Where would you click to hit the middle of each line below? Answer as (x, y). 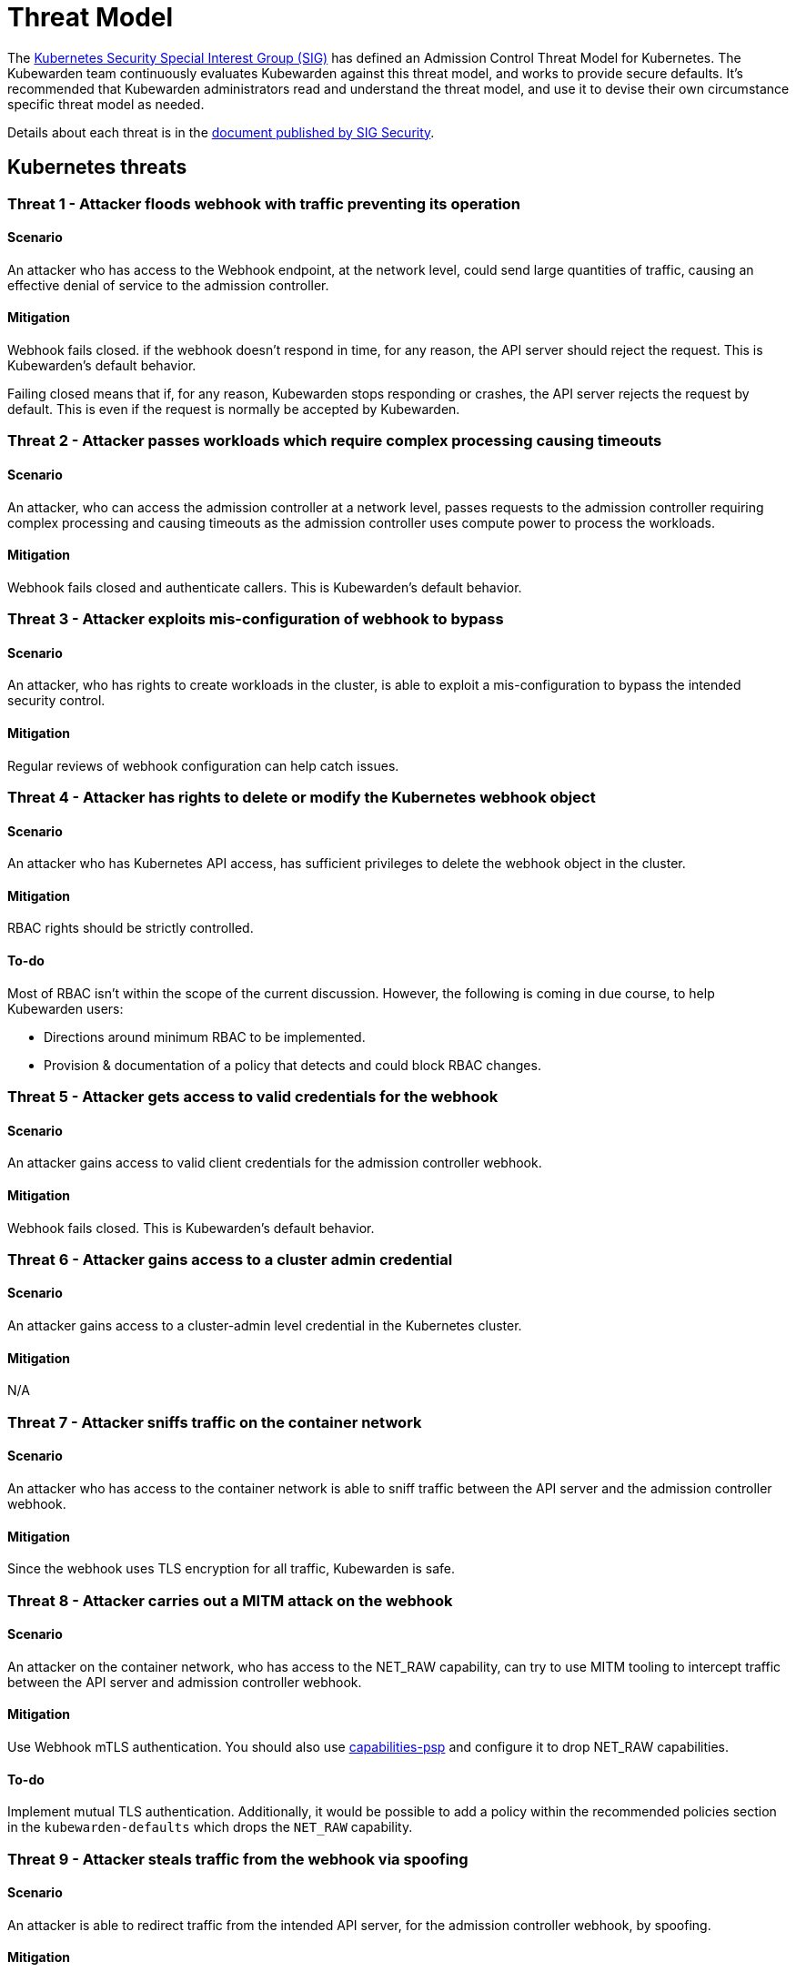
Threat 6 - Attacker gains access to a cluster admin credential (230, 1259)
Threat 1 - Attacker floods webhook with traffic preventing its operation (264, 203)
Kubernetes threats (97, 167)
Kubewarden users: (65, 1008)
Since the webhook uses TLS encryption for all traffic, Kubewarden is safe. (232, 1569)
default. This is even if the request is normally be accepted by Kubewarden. (234, 410)
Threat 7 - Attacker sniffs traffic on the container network (215, 1422)
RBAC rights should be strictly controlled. (131, 928)
